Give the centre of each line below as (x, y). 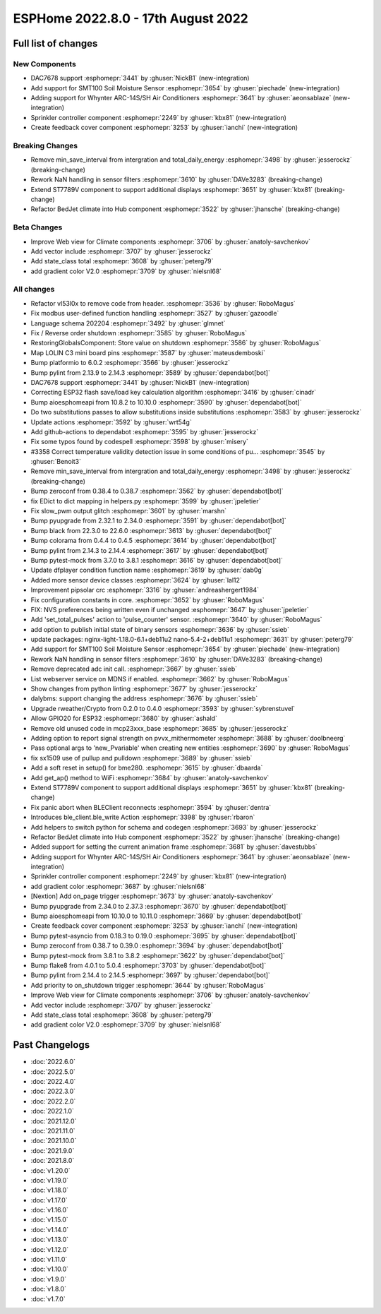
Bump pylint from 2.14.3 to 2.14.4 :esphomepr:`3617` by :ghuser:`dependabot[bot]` (150, 550)
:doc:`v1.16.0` (49, 1210)
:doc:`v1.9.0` (49, 1279)
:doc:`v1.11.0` (49, 1260)
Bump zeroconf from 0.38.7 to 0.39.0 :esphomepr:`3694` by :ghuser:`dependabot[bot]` (157, 945)
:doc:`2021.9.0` (53, 1150)
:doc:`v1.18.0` (50, 1190)
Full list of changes (55, 43)
